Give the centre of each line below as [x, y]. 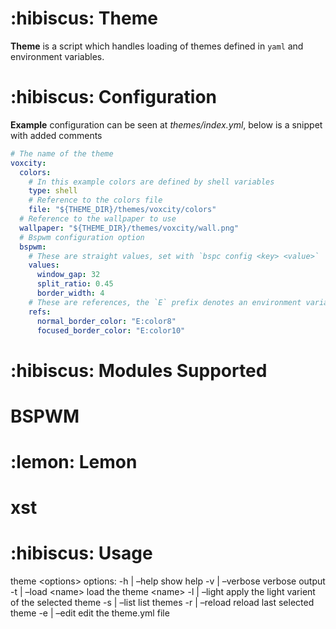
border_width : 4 [70, 293]
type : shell [53, 191]
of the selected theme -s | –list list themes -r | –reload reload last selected [162, 603]
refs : [40, 312]
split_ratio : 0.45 [75, 284]
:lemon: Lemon [74, 461]
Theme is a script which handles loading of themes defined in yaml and [157, 46]
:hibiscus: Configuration [113, 97]
